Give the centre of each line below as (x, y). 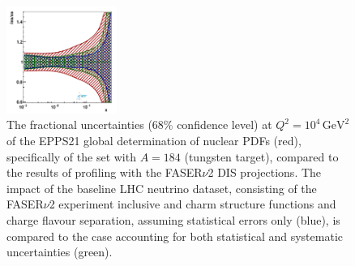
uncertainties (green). (60, 252)
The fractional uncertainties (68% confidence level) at (139, 124)
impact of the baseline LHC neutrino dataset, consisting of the (162, 188)
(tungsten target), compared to (261, 156)
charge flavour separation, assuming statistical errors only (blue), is (173, 219)
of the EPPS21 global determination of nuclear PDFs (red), (154, 140)
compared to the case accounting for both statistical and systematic (175, 236)
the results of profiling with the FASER (105, 172)
